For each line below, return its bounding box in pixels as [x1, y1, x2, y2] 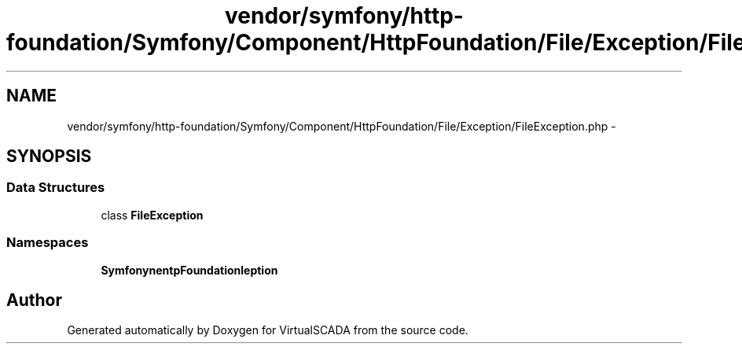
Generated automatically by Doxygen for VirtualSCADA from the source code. [67, 323, 468, 337]
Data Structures [6, 179, 105, 196]
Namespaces [6, 234, 89, 251]
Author [6, 289, 62, 310]
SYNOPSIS [6, 146, 92, 167]
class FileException [101, 208, 204, 222]
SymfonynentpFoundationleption [101, 263, 278, 277]
